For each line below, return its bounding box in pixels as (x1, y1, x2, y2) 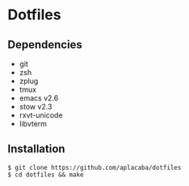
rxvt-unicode (19, 110, 63, 120)
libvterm (19, 119, 48, 128)
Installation (7, 143, 65, 156)
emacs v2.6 (19, 93, 59, 102)
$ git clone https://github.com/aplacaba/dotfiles (7, 163, 182, 172)
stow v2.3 (19, 102, 52, 111)
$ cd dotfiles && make (7, 171, 84, 179)
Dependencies (7, 38, 82, 52)
